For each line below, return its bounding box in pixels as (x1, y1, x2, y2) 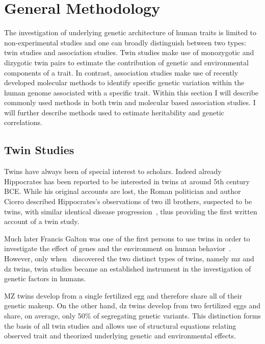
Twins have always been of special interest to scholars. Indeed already (4, 166, 222, 177)
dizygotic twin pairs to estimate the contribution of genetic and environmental (4, 57, 249, 67)
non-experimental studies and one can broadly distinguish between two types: (4, 37, 246, 47)
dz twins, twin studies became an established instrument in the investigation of (4, 263, 251, 274)
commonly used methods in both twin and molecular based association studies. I (4, 97, 256, 108)
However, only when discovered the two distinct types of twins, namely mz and (4, 253, 254, 264)
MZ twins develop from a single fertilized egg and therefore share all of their (4, 290, 243, 301)
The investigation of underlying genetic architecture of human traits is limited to (4, 27, 257, 38)
